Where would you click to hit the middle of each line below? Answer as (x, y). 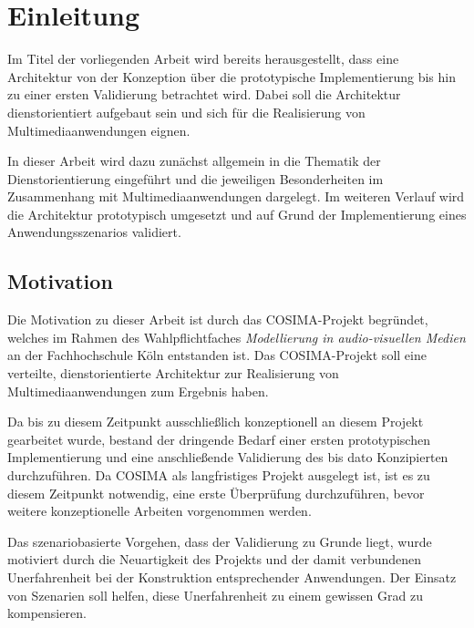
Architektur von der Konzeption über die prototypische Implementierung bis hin (232, 76)
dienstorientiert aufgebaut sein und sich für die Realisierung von (186, 112)
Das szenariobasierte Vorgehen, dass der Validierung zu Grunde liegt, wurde (220, 541)
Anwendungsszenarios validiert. (94, 232)
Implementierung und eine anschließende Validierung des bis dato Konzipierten (228, 457)
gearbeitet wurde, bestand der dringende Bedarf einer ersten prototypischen (219, 439)
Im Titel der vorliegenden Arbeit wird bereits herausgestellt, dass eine (203, 59)
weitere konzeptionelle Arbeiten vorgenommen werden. (160, 511)
